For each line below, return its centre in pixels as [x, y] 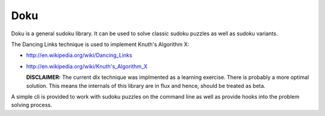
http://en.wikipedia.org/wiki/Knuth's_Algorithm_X [87, 66]
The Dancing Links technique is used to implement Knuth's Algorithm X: [100, 44]
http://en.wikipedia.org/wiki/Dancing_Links [79, 55]
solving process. [32, 105]
